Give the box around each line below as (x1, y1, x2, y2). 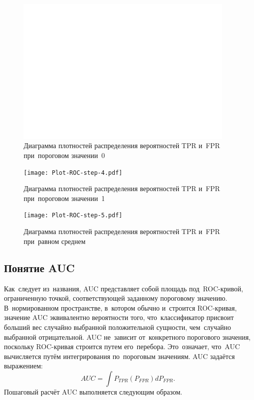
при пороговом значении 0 (24, 150, 105, 160)
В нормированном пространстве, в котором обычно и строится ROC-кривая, (4, 302, 237, 313)
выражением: (4, 360, 43, 371)
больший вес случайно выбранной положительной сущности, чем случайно (4, 321, 231, 332)
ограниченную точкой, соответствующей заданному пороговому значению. (4, 293, 227, 303)
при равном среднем (24, 236, 86, 246)
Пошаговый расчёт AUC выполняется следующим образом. (4, 386, 183, 397)
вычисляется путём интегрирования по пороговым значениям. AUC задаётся (4, 351, 235, 361)
